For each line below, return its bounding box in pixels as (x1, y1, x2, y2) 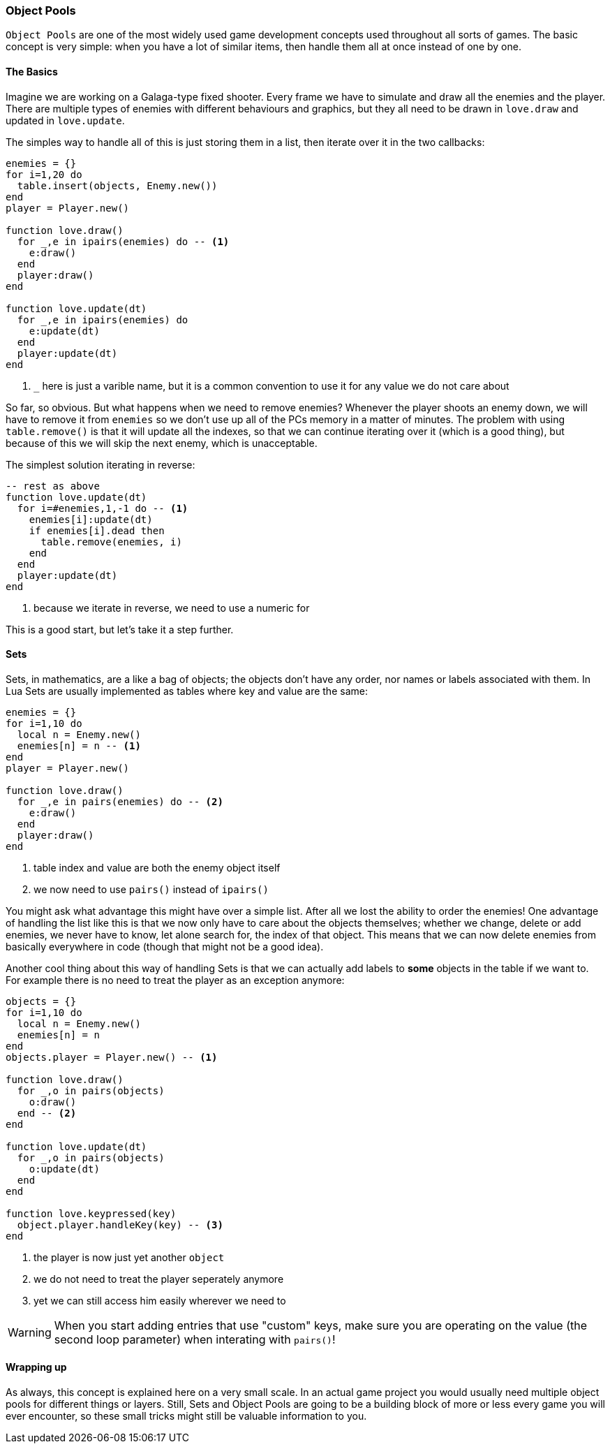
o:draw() (29, 1096, 77, 1108)
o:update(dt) (29, 1163, 100, 1175)
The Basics (6, 65, 58, 78)
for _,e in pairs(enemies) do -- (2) (17, 795, 223, 807)
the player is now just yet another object (34, 1251, 225, 1263)
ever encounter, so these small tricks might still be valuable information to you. (6, 1410, 367, 1422)
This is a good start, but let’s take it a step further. (6, 623, 234, 635)
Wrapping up (6, 1361, 67, 1374)
